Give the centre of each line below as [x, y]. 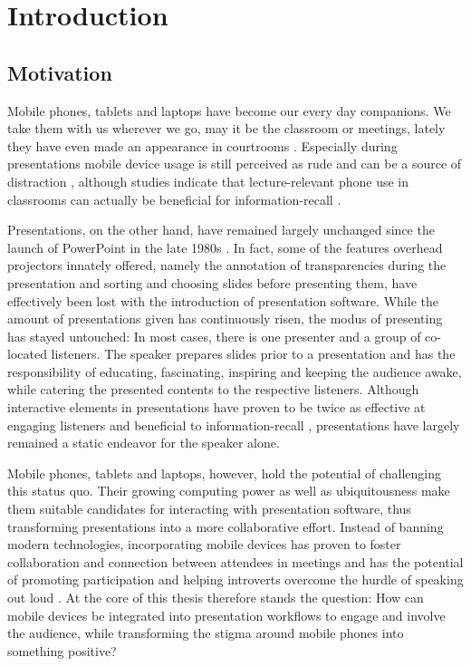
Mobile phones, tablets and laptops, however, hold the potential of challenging [225, 473]
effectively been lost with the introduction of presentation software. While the [223, 300]
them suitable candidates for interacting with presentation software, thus [209, 509]
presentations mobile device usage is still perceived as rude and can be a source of [235, 164]
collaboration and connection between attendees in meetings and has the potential [235, 561]
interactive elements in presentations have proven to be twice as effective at [216, 407]
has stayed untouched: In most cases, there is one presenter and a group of [214, 336]
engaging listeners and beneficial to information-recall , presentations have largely [234, 425]
